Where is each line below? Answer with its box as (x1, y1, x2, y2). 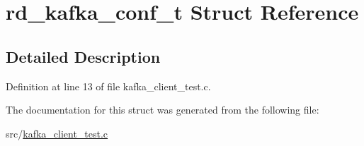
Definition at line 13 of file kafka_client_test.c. (6, 78, 211, 93)
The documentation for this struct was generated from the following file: (6, 102, 319, 117)
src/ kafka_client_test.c (6, 126, 108, 140)
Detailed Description (6, 45, 161, 67)
